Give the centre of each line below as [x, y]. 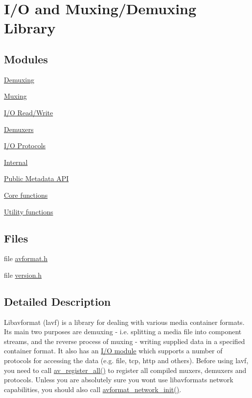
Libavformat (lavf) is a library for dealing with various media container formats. [124, 322]
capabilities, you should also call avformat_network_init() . [93, 389]
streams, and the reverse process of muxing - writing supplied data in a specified [125, 341]
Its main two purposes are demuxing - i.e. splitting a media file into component [123, 332]
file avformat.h [26, 258]
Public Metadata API [36, 178]
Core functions [26, 195]
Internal [16, 162]
